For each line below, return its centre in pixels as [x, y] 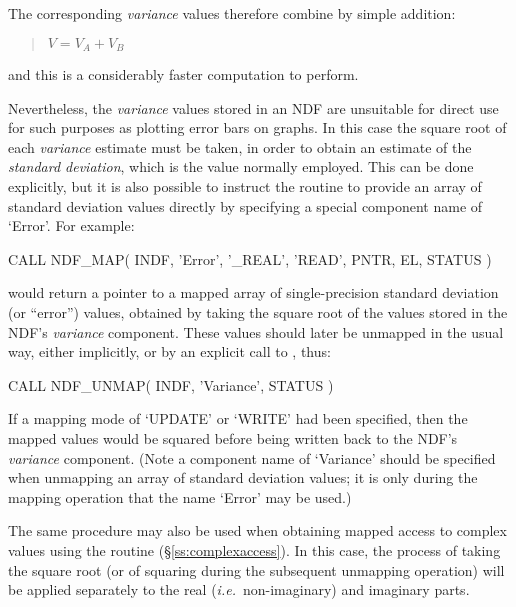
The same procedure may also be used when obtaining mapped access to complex [257, 530]
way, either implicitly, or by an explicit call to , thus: [169, 351]
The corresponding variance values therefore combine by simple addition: [232, 13]
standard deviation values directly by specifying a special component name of [245, 205]
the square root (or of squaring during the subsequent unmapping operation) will [256, 569]
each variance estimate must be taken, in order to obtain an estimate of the [240, 146]
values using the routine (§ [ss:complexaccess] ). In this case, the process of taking [254, 549]
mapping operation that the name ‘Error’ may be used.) [180, 496]
